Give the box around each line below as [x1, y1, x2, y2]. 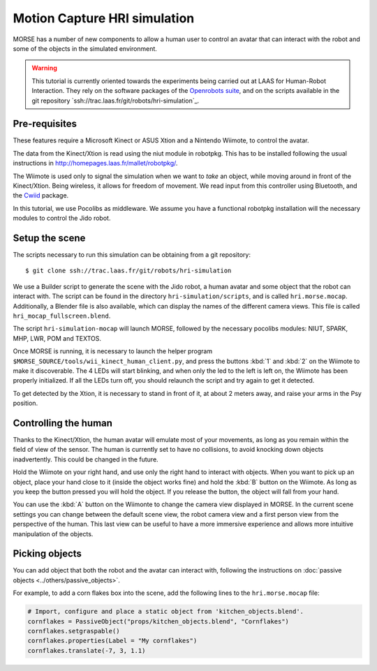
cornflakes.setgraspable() [27, 627, 120, 635]
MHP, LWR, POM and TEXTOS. [13, 334, 101, 342]
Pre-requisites [13, 118, 77, 130]
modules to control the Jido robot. [13, 214, 111, 223]
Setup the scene [13, 232, 86, 244]
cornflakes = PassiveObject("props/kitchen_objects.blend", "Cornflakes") [27, 617, 290, 625]
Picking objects [13, 548, 82, 560]
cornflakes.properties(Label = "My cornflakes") [27, 637, 198, 645]
